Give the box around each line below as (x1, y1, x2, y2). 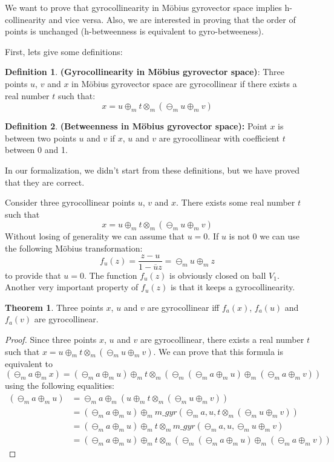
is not (229, 230, 250, 242)
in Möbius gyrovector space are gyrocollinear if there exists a (71, 77, 297, 89)
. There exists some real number (175, 196, 295, 209)
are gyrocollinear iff (147, 301, 220, 313)
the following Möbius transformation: (5, 241, 143, 254)
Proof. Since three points (5, 333, 97, 345)
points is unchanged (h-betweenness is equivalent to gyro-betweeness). (5, 25, 264, 37)
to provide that (5, 268, 61, 281)
